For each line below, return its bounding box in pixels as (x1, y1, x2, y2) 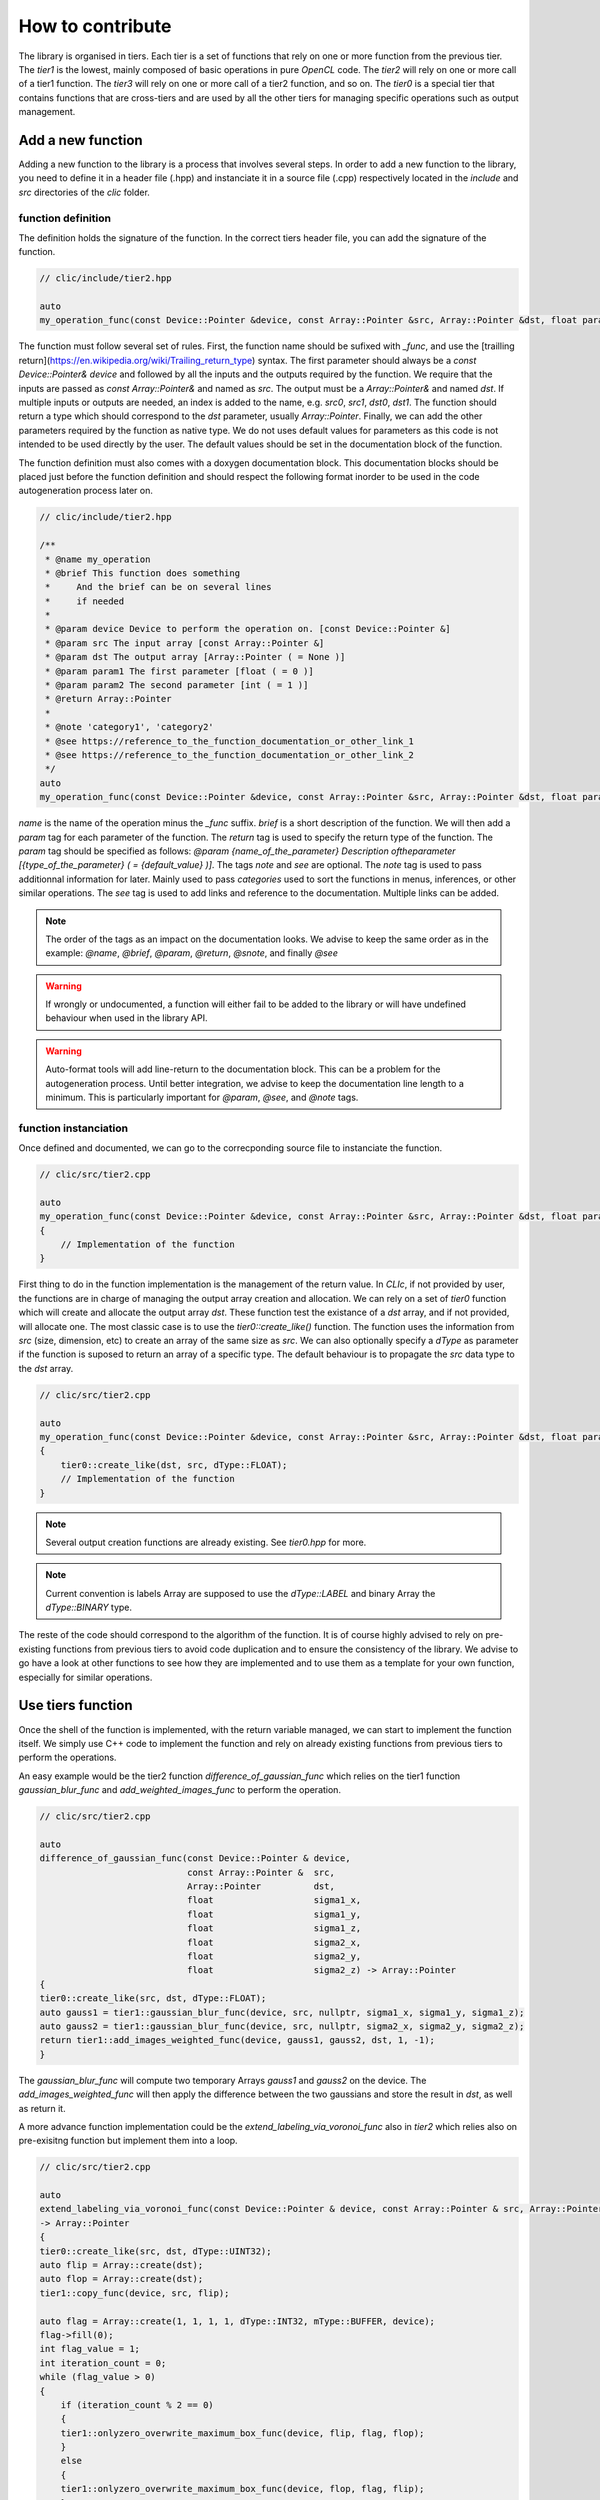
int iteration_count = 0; (39, 2357, 167, 2369)
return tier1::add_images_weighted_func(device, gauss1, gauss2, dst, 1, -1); (39, 2035, 435, 2046)
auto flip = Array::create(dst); (39, 2260, 204, 2270)
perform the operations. (18, 1751, 117, 1764)
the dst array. (18, 1362, 74, 1374)
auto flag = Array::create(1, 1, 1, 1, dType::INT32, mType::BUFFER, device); (39, 2315, 435, 2327)
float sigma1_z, (186, 1923, 362, 1934)
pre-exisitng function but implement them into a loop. (18, 2135, 239, 2147)
